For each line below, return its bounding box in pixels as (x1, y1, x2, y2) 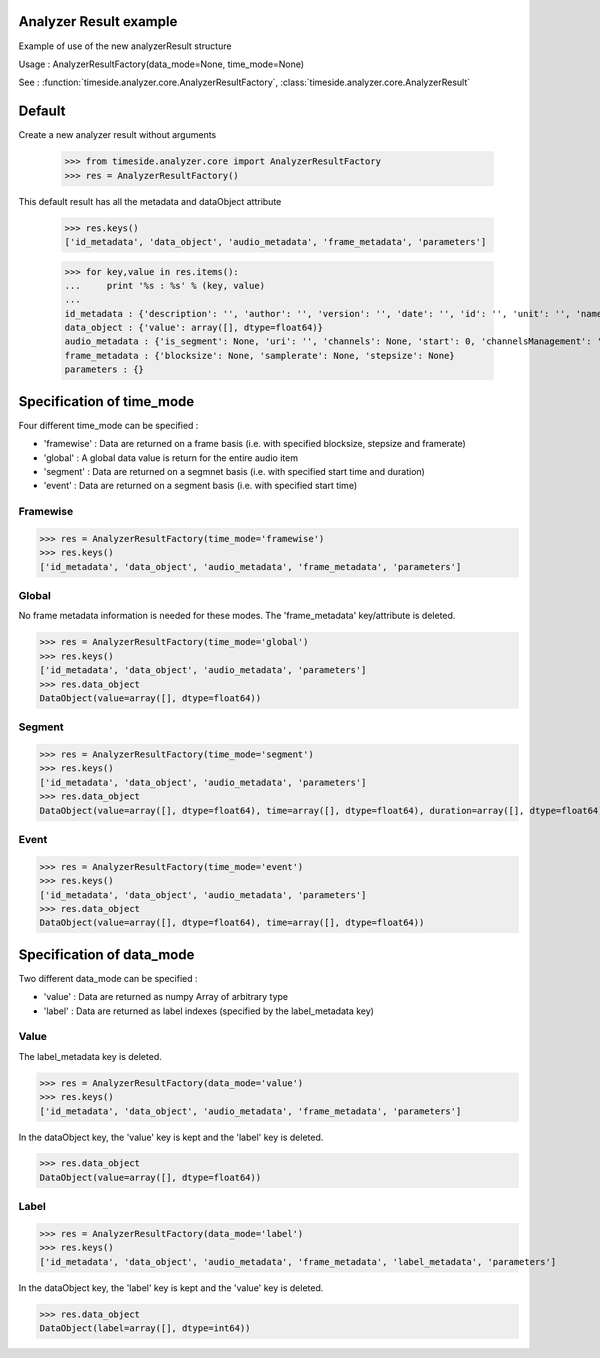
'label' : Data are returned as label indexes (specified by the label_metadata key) (43, 1005, 375, 1017)
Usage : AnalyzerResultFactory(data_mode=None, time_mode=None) (18, 58, 305, 70)
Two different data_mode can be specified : (18, 972, 199, 984)
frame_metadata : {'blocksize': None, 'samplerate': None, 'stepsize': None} (64, 350, 455, 361)
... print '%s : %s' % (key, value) (64, 280, 265, 291)
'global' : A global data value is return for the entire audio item (43, 451, 299, 464)
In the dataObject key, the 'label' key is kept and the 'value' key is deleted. (18, 1281, 324, 1294)
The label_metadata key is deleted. (18, 1050, 162, 1062)
